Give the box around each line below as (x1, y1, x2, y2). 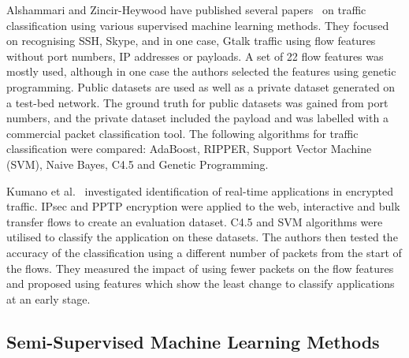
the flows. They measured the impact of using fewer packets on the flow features (6, 259, 394, 276)
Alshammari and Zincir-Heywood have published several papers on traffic (6, 2, 366, 17)
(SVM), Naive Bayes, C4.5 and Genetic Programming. (6, 155, 269, 172)
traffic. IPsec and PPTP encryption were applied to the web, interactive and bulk (6, 198, 400, 214)
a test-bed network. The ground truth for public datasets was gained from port (6, 94, 389, 110)
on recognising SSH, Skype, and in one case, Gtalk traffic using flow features (6, 32, 376, 49)
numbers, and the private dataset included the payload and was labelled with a (6, 110, 389, 126)
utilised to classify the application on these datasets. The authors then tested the (6, 229, 398, 245)
